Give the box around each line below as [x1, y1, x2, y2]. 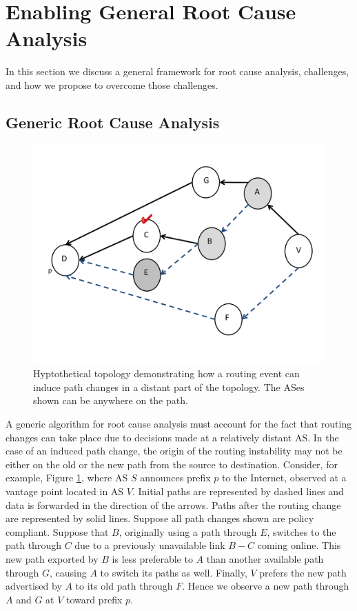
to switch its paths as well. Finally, [100, 565, 247, 579]
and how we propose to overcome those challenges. [6, 77, 218, 92]
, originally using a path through [119, 524, 257, 539]
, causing [49, 565, 87, 579]
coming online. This [257, 538, 341, 552]
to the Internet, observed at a [221, 470, 347, 485]
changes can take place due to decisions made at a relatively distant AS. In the [6, 430, 339, 444]
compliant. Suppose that [6, 524, 109, 539]
